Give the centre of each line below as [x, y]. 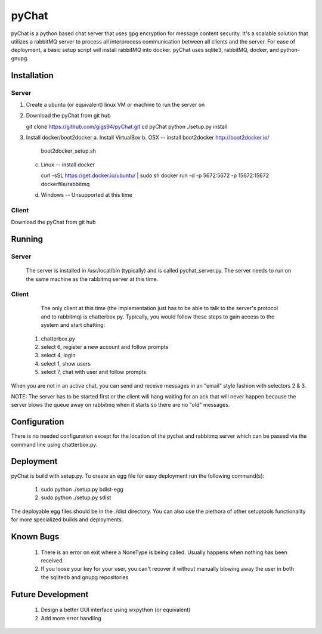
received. [52, 560]
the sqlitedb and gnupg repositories [85, 577]
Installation [32, 75]
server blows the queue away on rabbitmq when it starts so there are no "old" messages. [120, 405]
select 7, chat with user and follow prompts [93, 372]
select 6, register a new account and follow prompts [105, 347]
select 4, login [58, 355]
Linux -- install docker [68, 165]
